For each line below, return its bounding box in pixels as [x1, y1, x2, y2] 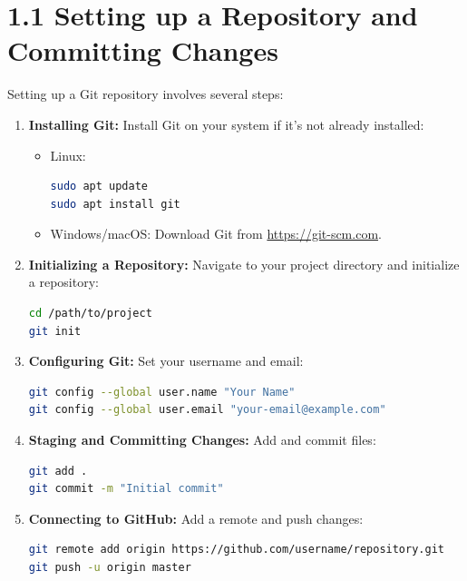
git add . [28, 464, 88, 478]
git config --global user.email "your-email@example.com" [28, 403, 386, 417]
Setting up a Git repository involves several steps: [7, 84, 284, 103]
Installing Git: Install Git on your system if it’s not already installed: [28, 114, 424, 133]
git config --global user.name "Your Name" [28, 385, 296, 399]
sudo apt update [50, 180, 148, 193]
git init [28, 324, 82, 338]
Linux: [50, 145, 86, 164]
